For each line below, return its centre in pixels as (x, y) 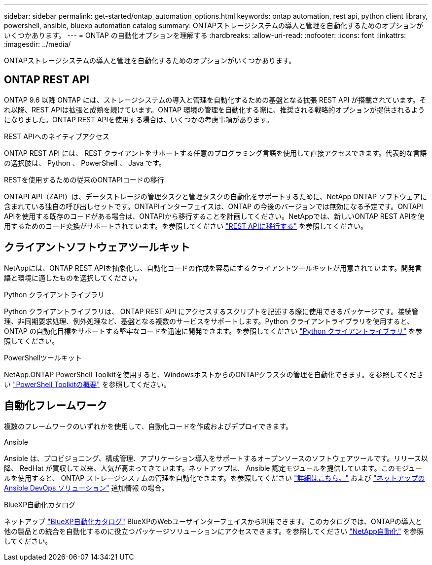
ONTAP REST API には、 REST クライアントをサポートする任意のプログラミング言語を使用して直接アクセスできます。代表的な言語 (216, 153)
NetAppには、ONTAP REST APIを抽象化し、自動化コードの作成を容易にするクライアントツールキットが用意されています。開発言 (213, 268)
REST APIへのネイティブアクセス (57, 136)
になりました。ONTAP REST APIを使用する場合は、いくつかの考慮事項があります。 (139, 119)
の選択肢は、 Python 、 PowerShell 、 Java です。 (85, 163)
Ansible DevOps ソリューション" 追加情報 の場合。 (86, 488)
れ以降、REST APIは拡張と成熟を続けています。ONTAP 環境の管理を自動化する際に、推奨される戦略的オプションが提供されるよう (215, 109)
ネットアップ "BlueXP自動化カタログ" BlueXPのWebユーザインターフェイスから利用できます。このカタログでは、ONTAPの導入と (213, 521)
